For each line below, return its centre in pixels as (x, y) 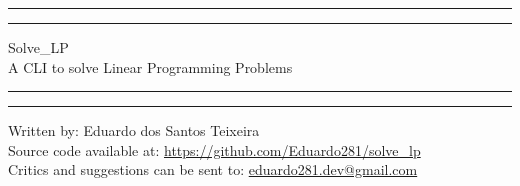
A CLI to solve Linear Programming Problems (150, 66)
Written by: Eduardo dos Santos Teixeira (134, 130)
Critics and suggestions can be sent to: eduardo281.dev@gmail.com (213, 169)
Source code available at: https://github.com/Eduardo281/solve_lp (214, 149)
